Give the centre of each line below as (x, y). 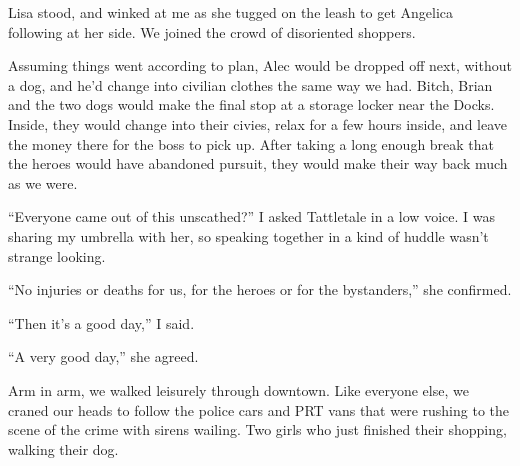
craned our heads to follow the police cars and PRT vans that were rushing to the (258, 409)
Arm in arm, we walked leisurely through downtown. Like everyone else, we (238, 389)
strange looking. (57, 255)
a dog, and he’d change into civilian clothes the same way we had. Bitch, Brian (250, 84)
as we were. (43, 182)
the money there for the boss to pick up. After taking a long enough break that (251, 143)
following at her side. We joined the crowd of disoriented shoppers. (212, 31)
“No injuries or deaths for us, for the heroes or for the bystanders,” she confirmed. (260, 289)
